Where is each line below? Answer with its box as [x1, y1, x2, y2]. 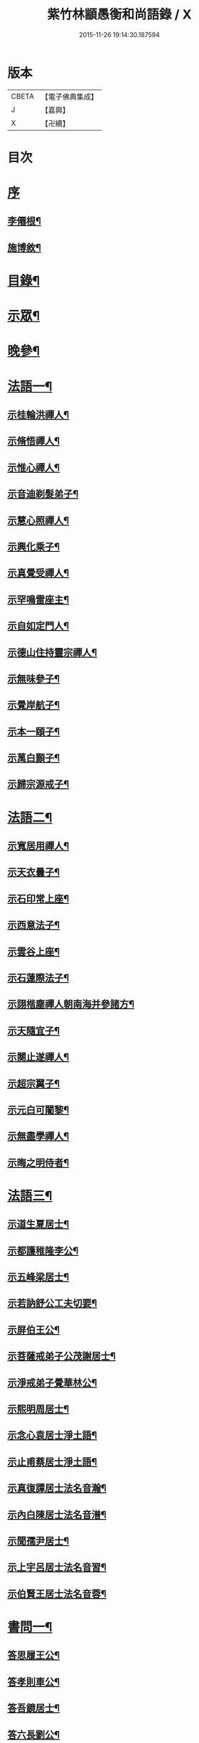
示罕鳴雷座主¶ [7, 593, 70, 605]
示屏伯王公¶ [7, 1323, 60, 1336]
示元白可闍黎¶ [7, 1104, 70, 1116]
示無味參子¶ [7, 673, 60, 685]
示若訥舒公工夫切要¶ [7, 1297, 97, 1309]
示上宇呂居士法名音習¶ [7, 1562, 107, 1574]
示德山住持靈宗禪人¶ [7, 646, 97, 659]
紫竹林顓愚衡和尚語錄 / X [47, 6, 192, 23]
